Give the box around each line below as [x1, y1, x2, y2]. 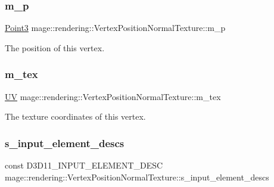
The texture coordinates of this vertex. [5, 110, 146, 123]
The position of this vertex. [5, 41, 105, 54]
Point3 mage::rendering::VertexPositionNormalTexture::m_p [5, 21, 226, 34]
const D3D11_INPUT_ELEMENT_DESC [5, 159, 163, 172]
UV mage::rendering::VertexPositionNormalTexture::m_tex [5, 90, 221, 102]
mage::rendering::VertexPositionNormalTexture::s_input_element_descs [5, 170, 269, 183]
